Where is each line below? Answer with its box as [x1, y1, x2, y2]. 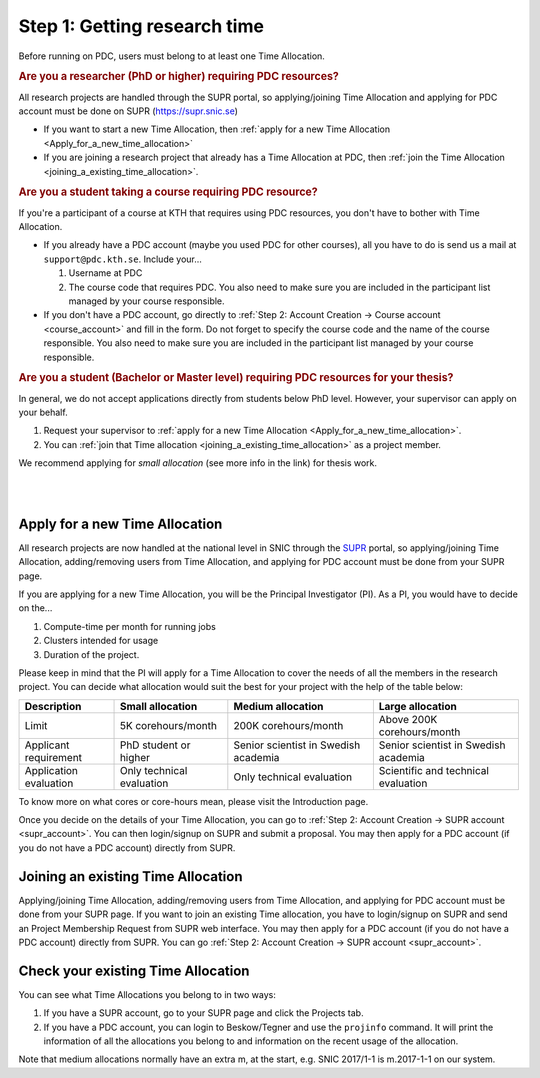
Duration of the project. [43, 648, 140, 660]
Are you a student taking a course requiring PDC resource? [18, 185, 319, 199]
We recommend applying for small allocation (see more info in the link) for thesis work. [18, 457, 378, 469]
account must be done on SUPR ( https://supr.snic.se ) [18, 105, 239, 117]
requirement [24, 750, 83, 764]
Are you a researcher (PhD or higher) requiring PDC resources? [18, 70, 339, 84]
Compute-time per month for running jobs [43, 620, 217, 632]
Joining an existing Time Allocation [18, 868, 243, 885]
